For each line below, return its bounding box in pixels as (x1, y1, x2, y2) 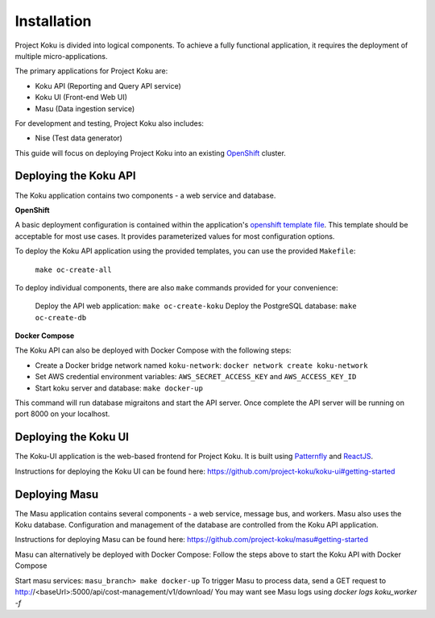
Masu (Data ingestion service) (35, 103, 135, 113)
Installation (14, 12, 92, 30)
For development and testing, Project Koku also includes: (14, 118, 205, 128)
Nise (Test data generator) (35, 133, 122, 143)
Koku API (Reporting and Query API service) (35, 81, 181, 90)
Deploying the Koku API (14, 169, 136, 183)
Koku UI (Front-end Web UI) (35, 93, 128, 102)
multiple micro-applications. (14, 51, 108, 61)
